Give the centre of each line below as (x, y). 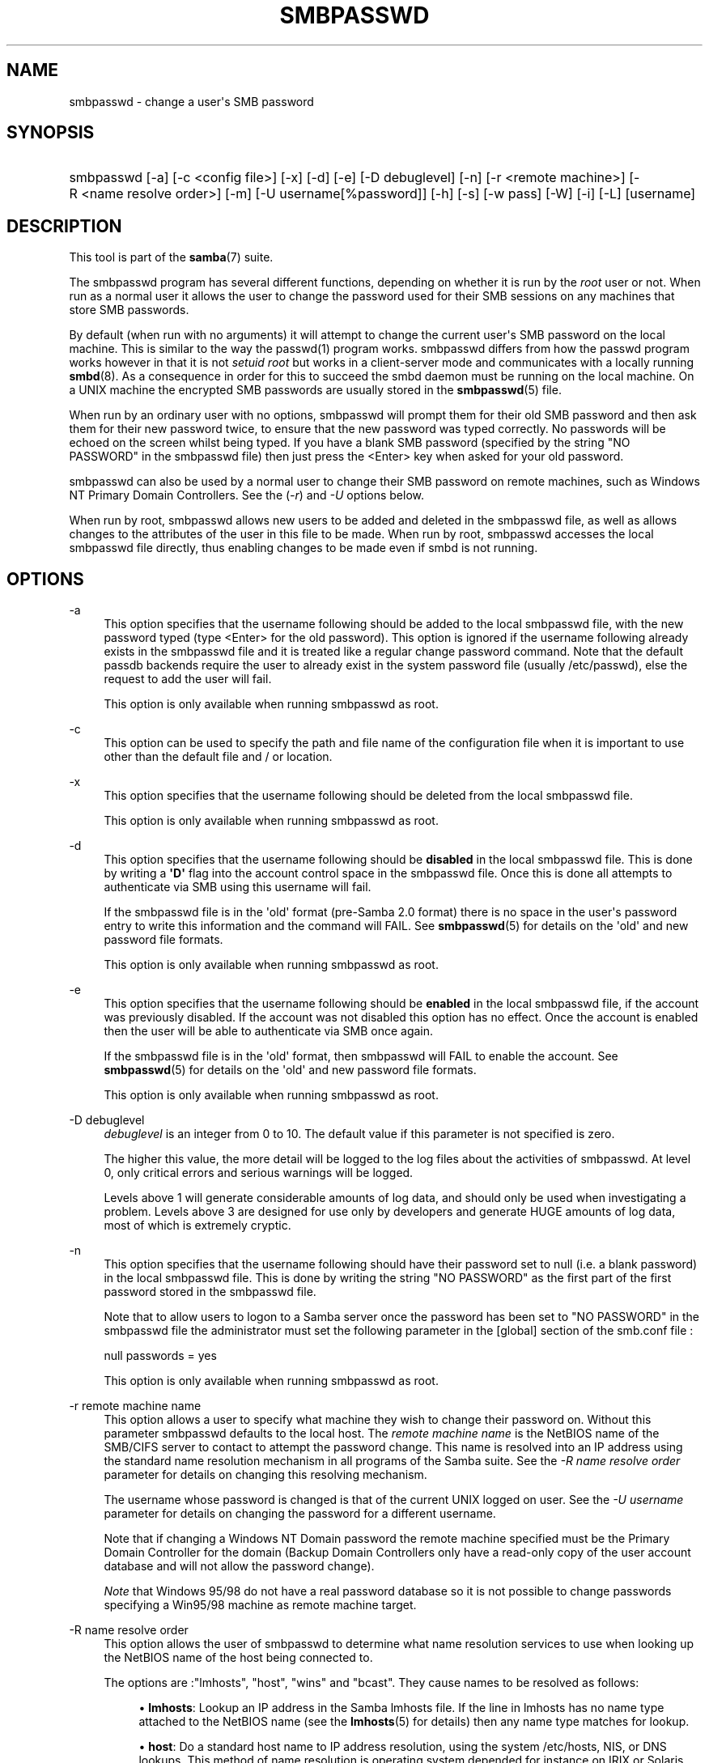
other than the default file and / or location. (218, 757)
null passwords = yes (160, 1356)
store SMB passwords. (129, 310)
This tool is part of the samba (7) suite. (171, 257)
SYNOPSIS (51, 133)
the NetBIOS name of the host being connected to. (238, 1658)
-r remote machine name (135, 1406)
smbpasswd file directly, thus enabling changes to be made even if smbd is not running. (304, 548)
